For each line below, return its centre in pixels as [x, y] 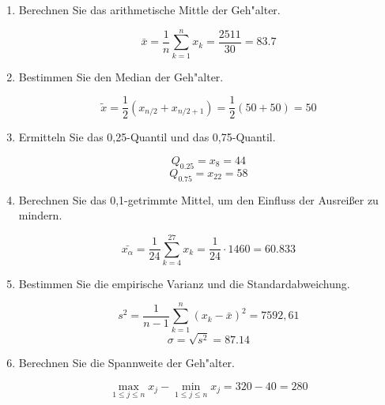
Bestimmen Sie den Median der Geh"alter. [121, 76]
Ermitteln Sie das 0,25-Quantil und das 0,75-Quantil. [147, 137]
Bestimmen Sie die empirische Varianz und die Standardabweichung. [184, 283]
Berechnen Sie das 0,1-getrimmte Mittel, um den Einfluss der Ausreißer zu [198, 199]
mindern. [40, 215]
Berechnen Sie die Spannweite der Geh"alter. [126, 363]
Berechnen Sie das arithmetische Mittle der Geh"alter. [149, 9]
